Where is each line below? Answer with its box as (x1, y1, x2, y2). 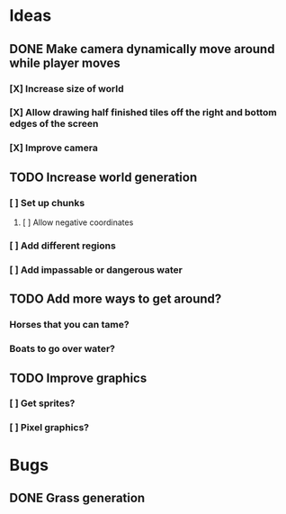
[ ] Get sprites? (9, 397, 76, 410)
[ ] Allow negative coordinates (22, 217, 134, 228)
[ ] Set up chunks (9, 196, 85, 209)
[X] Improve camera (9, 141, 99, 154)
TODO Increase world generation (9, 169, 198, 185)
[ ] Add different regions (9, 239, 117, 252)
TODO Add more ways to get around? (9, 292, 222, 307)
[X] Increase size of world (9, 82, 124, 95)
